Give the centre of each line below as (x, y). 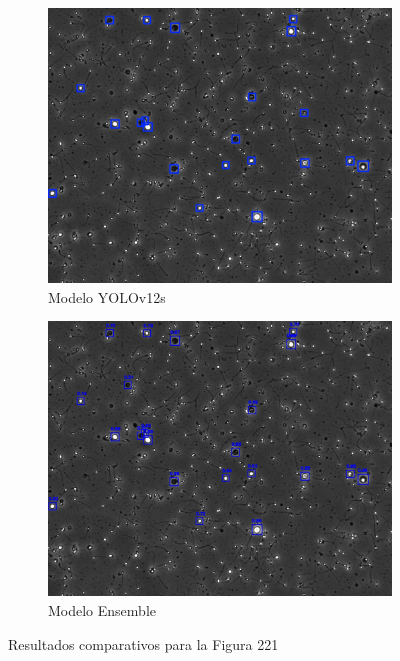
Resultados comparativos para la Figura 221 (143, 643)
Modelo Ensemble (102, 610)
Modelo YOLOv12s (107, 296)
